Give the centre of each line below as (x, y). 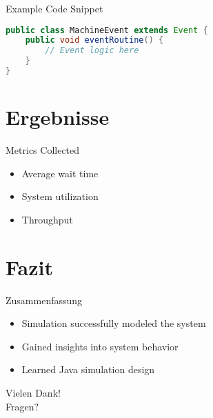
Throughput (47, 219)
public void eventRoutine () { (94, 40)
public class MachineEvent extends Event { (107, 30)
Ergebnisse (58, 117)
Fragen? (22, 406)
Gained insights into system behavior (100, 346)
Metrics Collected (43, 150)
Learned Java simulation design (88, 369)
